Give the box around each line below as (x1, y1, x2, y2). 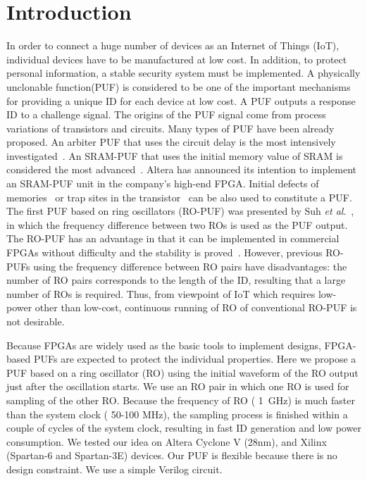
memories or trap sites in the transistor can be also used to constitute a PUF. (6, 189, 352, 204)
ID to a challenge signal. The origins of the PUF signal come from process (6, 107, 326, 122)
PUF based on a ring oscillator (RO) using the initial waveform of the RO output (6, 365, 359, 380)
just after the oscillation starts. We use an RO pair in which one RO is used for (6, 379, 349, 394)
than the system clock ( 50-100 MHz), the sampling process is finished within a (6, 406, 348, 421)
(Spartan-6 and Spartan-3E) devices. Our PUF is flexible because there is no (6, 448, 337, 463)
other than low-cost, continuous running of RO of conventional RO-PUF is (35, 300, 357, 315)
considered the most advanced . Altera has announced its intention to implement (6, 162, 356, 177)
